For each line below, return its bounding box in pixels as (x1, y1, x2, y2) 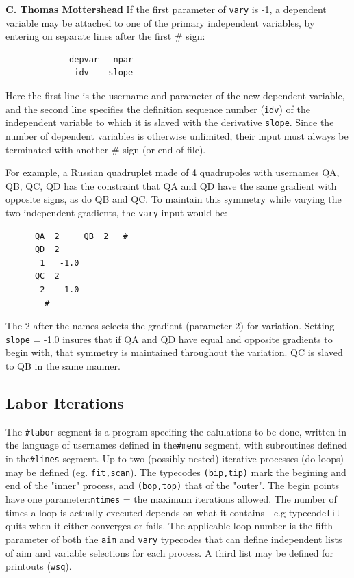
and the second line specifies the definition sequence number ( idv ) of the (5, 101, 310, 116)
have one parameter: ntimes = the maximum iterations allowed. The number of (5, 492, 337, 506)
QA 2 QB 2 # (34, 231, 128, 241)
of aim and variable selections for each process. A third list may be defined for (5, 545, 333, 560)
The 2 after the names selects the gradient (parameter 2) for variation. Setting (5, 318, 335, 333)
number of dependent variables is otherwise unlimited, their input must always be (5, 128, 349, 142)
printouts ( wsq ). (5, 559, 72, 573)
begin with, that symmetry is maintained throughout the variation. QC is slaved (5, 345, 343, 360)
